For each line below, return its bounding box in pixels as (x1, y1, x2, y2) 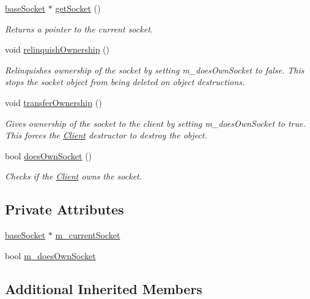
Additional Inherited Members (5, 279, 202, 298)
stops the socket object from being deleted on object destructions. (5, 75, 245, 88)
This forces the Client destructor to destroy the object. (5, 129, 207, 142)
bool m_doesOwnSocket (5, 249, 96, 262)
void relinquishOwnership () (5, 43, 110, 56)
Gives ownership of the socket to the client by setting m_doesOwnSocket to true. (5, 116, 306, 129)
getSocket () (55, 2, 101, 14)
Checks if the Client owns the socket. (5, 170, 142, 183)
